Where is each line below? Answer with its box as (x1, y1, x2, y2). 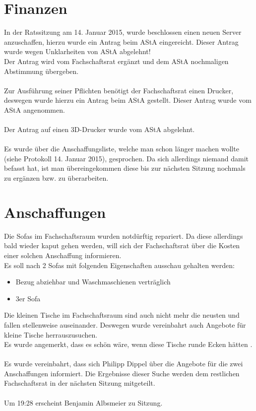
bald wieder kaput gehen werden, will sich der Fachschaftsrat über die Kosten (4, 240, 240, 251)
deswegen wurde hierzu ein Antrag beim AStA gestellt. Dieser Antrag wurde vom (4, 95, 252, 105)
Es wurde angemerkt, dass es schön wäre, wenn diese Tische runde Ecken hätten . (4, 339, 253, 349)
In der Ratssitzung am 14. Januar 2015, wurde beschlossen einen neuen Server (4, 27, 242, 37)
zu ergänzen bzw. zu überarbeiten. (4, 173, 109, 183)
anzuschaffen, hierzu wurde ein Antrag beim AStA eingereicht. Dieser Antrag (4, 36, 239, 47)
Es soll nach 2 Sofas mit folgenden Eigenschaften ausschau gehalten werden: (4, 260, 235, 270)
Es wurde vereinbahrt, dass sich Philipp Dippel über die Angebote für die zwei (4, 358, 243, 369)
